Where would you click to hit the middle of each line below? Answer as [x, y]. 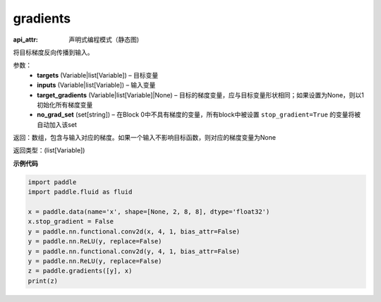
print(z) [43, 281]
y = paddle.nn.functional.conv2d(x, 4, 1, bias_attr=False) [134, 231]
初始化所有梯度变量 [65, 104]
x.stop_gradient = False [71, 222]
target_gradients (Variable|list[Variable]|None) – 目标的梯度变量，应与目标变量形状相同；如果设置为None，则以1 [201, 95]
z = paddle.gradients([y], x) [80, 271]
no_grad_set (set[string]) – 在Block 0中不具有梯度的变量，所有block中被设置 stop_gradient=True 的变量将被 [199, 115]
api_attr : [26, 40]
